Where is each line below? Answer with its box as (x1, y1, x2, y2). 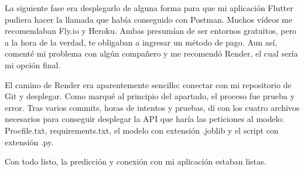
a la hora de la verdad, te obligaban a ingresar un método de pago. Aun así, (5, 36, 278, 48)
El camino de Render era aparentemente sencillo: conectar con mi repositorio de (5, 78, 292, 90)
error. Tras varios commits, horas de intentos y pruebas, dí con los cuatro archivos (5, 101, 300, 113)
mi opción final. (5, 58, 61, 71)
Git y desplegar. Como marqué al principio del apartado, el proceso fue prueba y (5, 90, 295, 102)
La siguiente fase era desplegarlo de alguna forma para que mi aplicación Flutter (5, 2, 293, 13)
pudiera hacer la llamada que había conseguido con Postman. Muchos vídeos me (5, 13, 292, 25)
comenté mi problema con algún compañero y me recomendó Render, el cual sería (5, 47, 298, 60)
